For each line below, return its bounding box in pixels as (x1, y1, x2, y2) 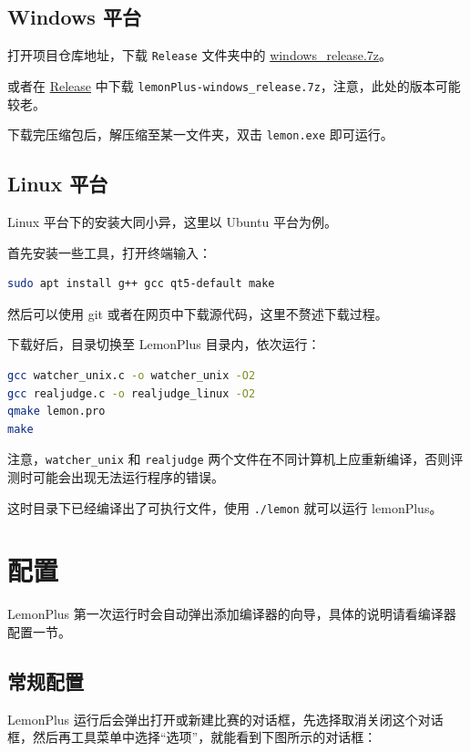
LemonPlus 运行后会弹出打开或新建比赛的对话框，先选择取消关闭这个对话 (7, 709, 444, 728)
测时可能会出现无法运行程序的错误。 (7, 467, 224, 486)
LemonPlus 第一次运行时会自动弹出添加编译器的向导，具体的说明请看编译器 (7, 604, 456, 623)
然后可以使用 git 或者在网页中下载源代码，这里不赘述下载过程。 (7, 304, 388, 323)
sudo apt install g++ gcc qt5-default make (7, 277, 275, 291)
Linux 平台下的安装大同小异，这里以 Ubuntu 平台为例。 (7, 211, 337, 231)
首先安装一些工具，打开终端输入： (7, 242, 211, 262)
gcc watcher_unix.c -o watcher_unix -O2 (7, 368, 256, 382)
